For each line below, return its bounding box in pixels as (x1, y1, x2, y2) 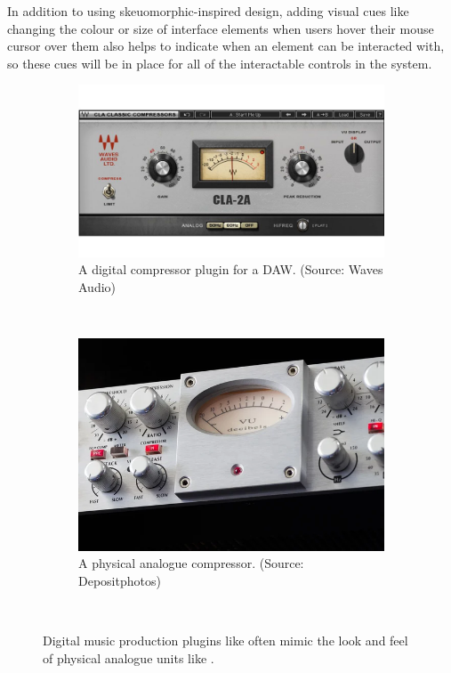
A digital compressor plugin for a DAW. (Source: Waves (78, 260, 383, 279)
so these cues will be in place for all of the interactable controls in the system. (7, 53, 432, 72)
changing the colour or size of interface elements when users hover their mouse (7, 19, 434, 37)
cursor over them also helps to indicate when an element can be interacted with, (7, 36, 445, 55)
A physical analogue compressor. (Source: (78, 554, 304, 572)
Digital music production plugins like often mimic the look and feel (43, 631, 408, 650)
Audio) (78, 278, 117, 296)
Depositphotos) (78, 571, 161, 589)
